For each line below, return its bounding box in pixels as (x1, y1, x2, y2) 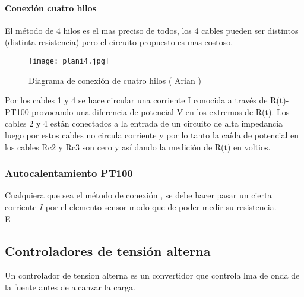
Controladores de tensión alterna (5, 241, 211, 260)
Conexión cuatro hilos (5, 1, 96, 14)
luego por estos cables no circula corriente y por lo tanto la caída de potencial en (5, 129, 299, 141)
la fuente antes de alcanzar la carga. (5, 281, 135, 293)
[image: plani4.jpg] (28, 56, 110, 65)
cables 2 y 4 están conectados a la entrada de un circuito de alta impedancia (5, 117, 283, 129)
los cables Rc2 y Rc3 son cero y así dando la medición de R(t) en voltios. (5, 140, 271, 153)
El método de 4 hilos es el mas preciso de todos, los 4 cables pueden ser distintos (5, 24, 299, 36)
